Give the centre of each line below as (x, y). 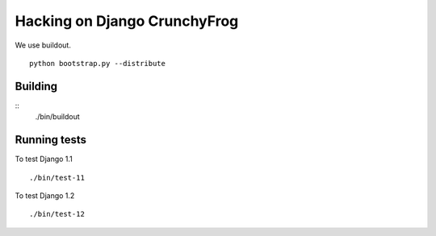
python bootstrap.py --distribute (97, 63)
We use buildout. (43, 45)
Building (36, 86)
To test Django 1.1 (44, 159)
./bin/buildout (57, 117)
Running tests (51, 140)
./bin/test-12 (57, 214)
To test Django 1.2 (45, 195)
